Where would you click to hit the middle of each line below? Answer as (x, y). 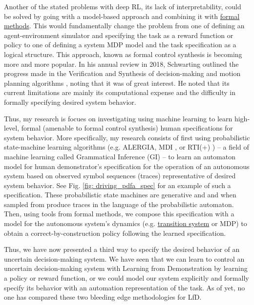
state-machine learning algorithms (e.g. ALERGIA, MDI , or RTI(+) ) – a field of (127, 147)
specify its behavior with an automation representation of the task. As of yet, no (125, 287)
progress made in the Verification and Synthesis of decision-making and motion (122, 73)
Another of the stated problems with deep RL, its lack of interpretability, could (123, 6)
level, (12, 128)
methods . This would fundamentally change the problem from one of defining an (124, 26)
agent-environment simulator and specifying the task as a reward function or (119, 35)
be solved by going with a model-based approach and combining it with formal (122, 16)
